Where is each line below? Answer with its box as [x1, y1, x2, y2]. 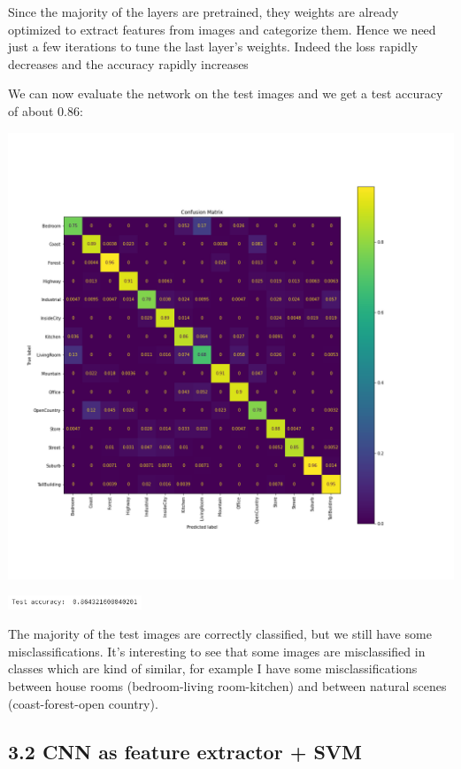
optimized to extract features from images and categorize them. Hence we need [8, 19, 436, 38]
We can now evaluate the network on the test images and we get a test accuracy [8, 84, 443, 103]
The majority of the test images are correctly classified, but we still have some [8, 625, 432, 643]
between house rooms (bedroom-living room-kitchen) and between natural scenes [8, 676, 447, 695]
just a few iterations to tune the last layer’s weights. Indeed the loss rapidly [8, 37, 419, 56]
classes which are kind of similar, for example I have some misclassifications [8, 659, 418, 678]
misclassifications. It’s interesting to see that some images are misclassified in [8, 641, 426, 660]
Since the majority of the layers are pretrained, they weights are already [8, 3, 399, 20]
